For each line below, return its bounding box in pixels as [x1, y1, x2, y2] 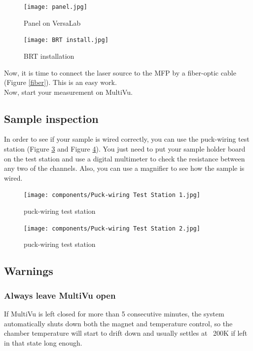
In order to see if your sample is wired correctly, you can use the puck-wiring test [4, 134, 250, 144]
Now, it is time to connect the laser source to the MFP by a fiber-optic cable [4, 67, 236, 78]
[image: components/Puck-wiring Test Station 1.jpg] [24, 192, 200, 199]
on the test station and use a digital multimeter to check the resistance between [4, 153, 245, 163]
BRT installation [24, 50, 74, 61]
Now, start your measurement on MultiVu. [4, 86, 133, 97]
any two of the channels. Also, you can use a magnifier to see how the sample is [4, 163, 245, 173]
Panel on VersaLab [24, 17, 81, 28]
